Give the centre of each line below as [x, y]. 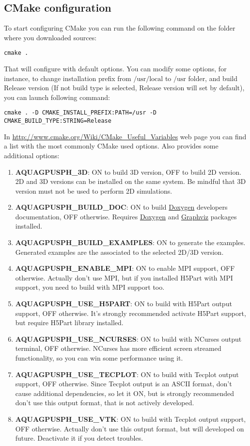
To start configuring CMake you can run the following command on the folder [120, 28]
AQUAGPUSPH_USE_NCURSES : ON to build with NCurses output [128, 339]
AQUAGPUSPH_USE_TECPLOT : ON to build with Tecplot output [127, 374]
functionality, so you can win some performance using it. [99, 358]
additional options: [32, 155]
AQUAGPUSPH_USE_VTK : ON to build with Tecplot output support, [131, 419]
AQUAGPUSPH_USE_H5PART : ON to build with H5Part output [124, 304]
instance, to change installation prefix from [68, 78]
